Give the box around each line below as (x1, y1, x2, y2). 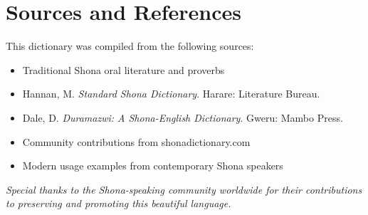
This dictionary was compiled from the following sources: (6, 38, 254, 53)
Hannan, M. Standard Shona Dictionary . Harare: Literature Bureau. (22, 86, 320, 101)
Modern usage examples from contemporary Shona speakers (22, 158, 283, 173)
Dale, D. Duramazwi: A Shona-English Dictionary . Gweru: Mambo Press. (22, 110, 343, 125)
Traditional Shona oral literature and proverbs (22, 62, 225, 77)
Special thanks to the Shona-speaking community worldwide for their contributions (6, 182, 362, 196)
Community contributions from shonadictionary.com (22, 134, 251, 149)
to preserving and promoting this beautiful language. (6, 196, 231, 211)
